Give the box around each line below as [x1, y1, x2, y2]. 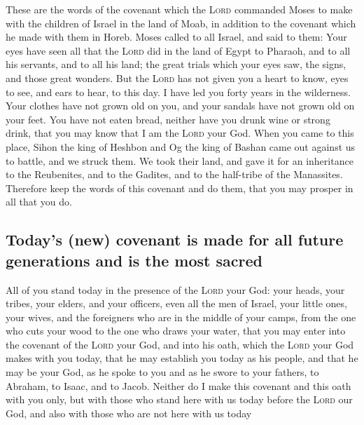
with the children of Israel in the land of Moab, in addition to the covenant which [6, 15, 356, 30]
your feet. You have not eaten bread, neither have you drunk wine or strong [6, 112, 330, 126]
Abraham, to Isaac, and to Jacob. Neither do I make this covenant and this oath [6, 378, 351, 393]
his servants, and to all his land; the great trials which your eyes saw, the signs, [6, 57, 346, 72]
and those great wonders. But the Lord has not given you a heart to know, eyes [6, 70, 349, 85]
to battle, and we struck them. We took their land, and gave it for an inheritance [6, 153, 353, 168]
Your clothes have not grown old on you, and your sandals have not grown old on [6, 98, 355, 113]
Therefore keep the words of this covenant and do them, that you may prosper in [6, 180, 353, 195]
